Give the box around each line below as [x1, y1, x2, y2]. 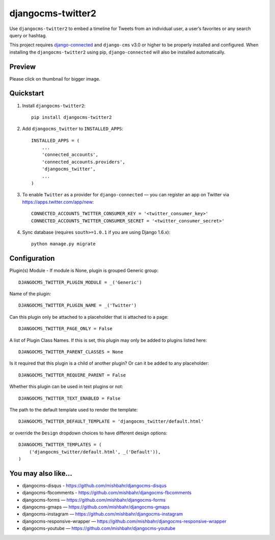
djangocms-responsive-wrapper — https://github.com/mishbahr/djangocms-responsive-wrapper [22, 518, 227, 524]
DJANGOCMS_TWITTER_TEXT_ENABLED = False [18, 395, 121, 401]
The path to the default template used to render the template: [9, 406, 138, 413]
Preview [9, 62, 36, 71]
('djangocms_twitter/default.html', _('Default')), [29, 449, 161, 455]
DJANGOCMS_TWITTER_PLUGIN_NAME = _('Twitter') [18, 302, 137, 308]
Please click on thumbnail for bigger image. [9, 75, 100, 82]
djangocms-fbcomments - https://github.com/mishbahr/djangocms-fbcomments [22, 490, 192, 496]
